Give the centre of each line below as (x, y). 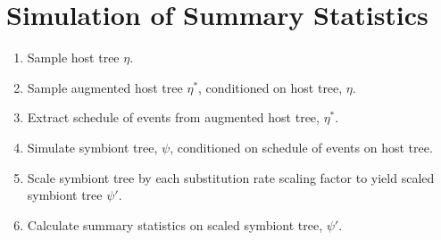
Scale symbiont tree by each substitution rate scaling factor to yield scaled (231, 177)
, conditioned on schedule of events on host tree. (301, 147)
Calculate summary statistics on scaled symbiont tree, (175, 224)
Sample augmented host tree (105, 87)
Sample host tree (73, 58)
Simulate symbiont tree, (92, 147)
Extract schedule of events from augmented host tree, (173, 117)
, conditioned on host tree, (270, 87)
